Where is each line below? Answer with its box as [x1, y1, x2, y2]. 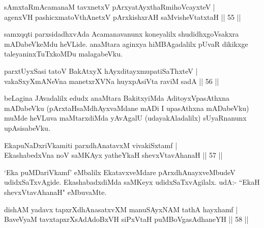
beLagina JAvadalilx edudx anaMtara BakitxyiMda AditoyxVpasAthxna [4, 93, 229, 103]
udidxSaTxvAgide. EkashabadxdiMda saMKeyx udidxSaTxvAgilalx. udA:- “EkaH [4, 177, 260, 187]
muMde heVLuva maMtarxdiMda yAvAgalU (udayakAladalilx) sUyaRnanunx [4, 112, 247, 123]
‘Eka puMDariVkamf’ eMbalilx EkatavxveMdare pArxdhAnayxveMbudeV [4, 166, 236, 177]
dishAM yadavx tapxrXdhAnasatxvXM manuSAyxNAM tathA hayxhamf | [4, 204, 238, 214]
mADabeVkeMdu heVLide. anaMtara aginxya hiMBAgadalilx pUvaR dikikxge [4, 38, 248, 49]
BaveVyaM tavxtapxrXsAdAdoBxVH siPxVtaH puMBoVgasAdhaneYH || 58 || [4, 214, 249, 224]
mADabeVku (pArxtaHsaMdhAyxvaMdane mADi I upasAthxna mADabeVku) [4, 102, 249, 113]
